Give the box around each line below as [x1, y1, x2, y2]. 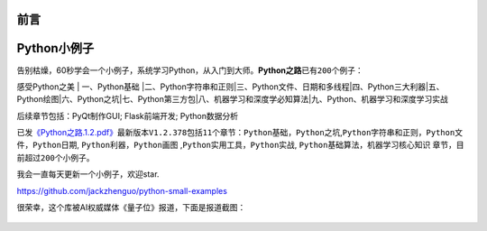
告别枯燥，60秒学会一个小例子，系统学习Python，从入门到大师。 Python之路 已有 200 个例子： [16, 64, 364, 76]
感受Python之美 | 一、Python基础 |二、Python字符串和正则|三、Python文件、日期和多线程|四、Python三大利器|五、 [16, 81, 445, 92]
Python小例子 [16, 41, 95, 56]
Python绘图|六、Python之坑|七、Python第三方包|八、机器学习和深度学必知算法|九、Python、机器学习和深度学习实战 [16, 94, 448, 105]
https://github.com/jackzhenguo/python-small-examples [16, 185, 227, 196]
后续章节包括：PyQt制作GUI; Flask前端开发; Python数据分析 [16, 110, 239, 121]
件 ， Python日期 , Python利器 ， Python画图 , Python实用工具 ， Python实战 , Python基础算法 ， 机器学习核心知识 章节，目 [16, 140, 464, 151]
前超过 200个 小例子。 [16, 152, 95, 162]
